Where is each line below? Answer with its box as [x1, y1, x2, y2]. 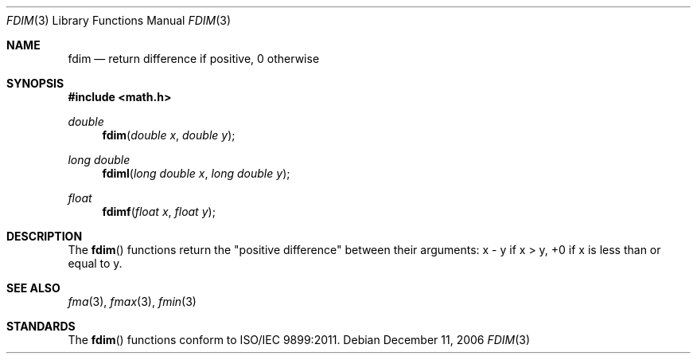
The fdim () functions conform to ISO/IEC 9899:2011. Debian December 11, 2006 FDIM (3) [68, 333, 531, 346]
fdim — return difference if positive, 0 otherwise [68, 52, 320, 65]
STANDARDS [6, 319, 76, 333]
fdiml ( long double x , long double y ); [102, 166, 290, 180]
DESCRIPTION [6, 229, 83, 243]
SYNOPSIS [6, 76, 64, 90]
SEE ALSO [6, 281, 60, 295]
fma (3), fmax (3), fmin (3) [68, 295, 197, 308]
